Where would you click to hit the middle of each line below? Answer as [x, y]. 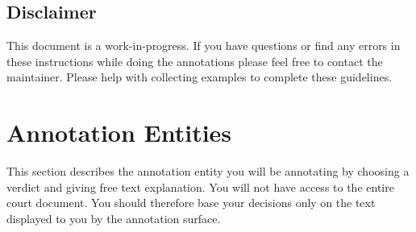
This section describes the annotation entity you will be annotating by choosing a [208, 171]
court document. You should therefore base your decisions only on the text [191, 203]
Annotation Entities [119, 133]
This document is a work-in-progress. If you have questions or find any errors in [204, 46]
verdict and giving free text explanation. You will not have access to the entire [200, 186]
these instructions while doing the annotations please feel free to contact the [195, 61]
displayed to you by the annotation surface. [114, 218]
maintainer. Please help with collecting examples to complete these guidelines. [200, 77]
